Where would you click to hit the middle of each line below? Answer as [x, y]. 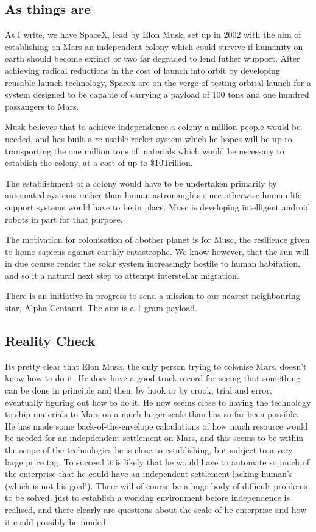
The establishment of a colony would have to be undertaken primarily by [141, 183]
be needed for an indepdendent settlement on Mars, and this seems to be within [154, 438]
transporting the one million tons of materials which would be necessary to [145, 150]
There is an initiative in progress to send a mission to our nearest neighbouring [153, 296]
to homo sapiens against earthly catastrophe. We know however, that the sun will [157, 251]
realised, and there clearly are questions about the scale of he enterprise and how [156, 509]
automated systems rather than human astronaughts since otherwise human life [153, 195]
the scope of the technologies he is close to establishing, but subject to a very [149, 450]
